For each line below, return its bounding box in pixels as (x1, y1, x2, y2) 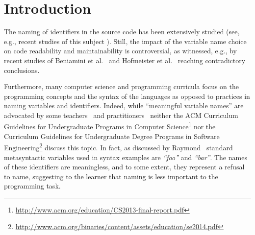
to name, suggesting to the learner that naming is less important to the (4, 171, 218, 181)
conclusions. (4, 65, 40, 75)
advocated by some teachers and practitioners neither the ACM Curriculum (4, 110, 238, 120)
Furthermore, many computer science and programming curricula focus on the (4, 81, 239, 92)
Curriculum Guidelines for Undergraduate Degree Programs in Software (4, 131, 220, 141)
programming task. (4, 181, 61, 191)
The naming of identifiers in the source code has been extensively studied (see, (4, 26, 240, 37)
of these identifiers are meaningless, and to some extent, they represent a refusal (4, 162, 245, 172)
